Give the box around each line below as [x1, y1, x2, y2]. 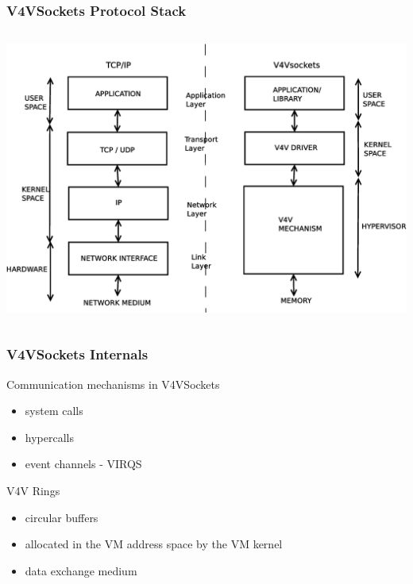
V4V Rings [6, 482, 60, 499]
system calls [25, 402, 83, 419]
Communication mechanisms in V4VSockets [6, 375, 220, 392]
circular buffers [25, 509, 98, 525]
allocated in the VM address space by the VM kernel [25, 536, 283, 552]
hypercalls [25, 428, 74, 445]
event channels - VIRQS [25, 455, 142, 472]
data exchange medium [25, 562, 137, 578]
